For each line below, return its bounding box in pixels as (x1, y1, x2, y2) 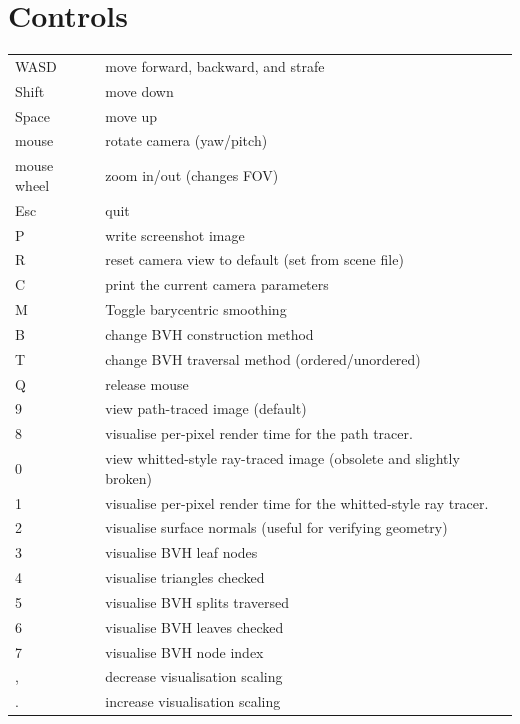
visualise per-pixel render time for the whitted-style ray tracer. (105, 492, 489, 513)
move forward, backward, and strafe (105, 55, 325, 76)
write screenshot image (105, 224, 245, 245)
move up (105, 105, 157, 126)
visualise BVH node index (105, 641, 264, 662)
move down (105, 80, 174, 101)
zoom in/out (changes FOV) (105, 165, 279, 186)
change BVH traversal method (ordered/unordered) (105, 348, 421, 369)
